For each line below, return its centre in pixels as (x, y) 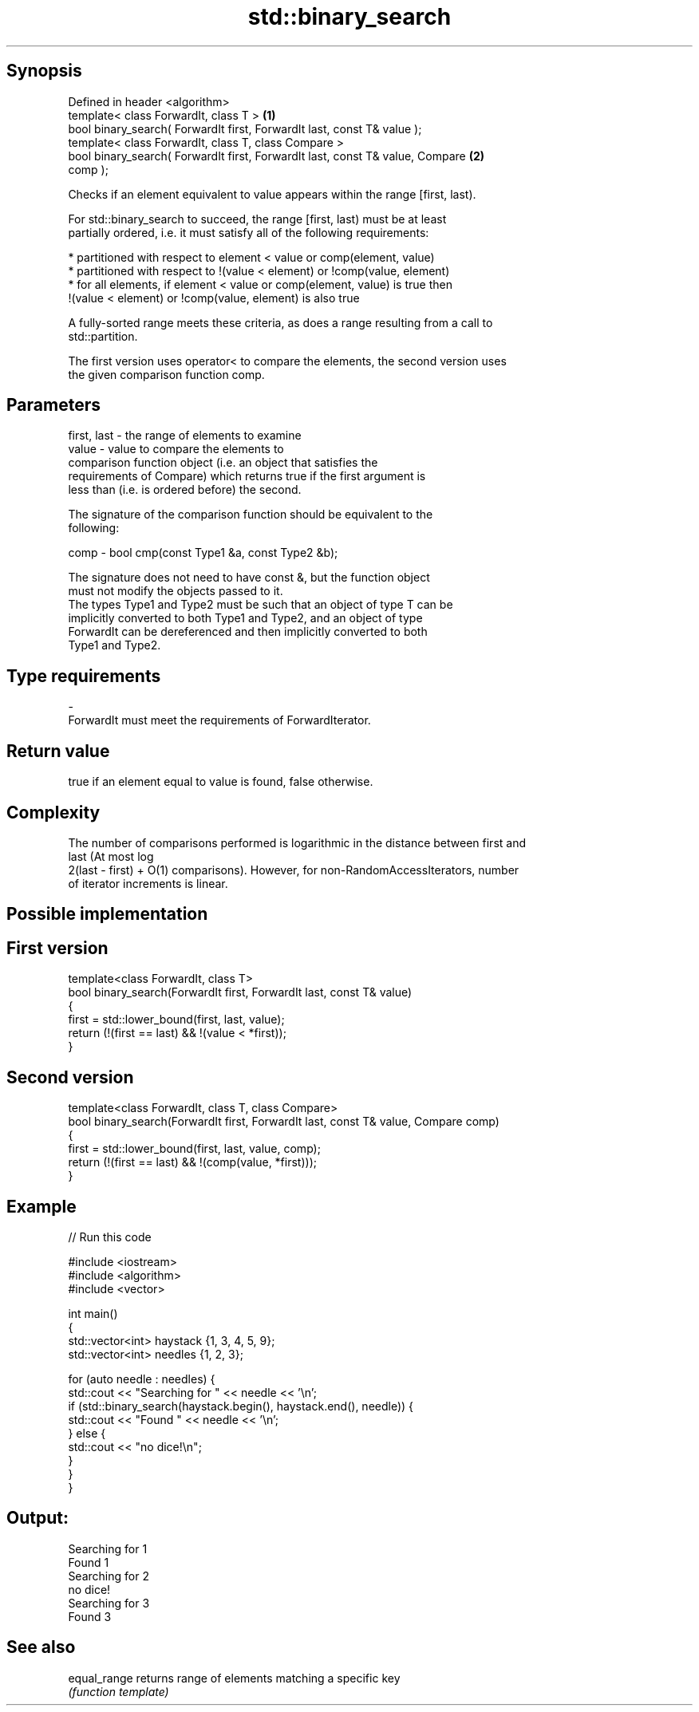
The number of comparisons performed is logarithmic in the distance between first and (297, 842)
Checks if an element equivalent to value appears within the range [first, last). (272, 194)
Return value (58, 751)
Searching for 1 (108, 1548)
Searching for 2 (109, 1576)
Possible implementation (107, 914)
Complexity (53, 812)
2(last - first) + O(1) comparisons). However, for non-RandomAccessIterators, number (294, 870)
